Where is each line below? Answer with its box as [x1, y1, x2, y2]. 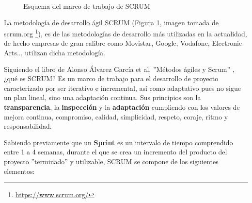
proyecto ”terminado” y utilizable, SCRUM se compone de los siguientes [4, 156, 219, 166]
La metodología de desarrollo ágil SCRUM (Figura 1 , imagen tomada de [4, 17, 219, 27]
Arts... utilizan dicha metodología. [4, 48, 105, 58]
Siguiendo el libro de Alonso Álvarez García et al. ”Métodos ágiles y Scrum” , [4, 64, 235, 74]
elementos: [4, 166, 35, 176]
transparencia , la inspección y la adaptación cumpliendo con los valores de [4, 102, 240, 112]
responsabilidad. [4, 121, 52, 131]
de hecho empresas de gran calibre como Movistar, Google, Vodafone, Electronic [4, 38, 242, 48]
